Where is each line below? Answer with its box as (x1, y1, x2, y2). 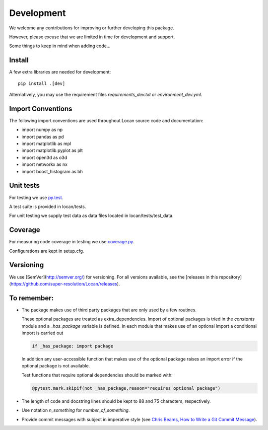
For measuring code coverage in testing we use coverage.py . (9, 239, 134, 245)
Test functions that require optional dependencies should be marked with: (21, 372, 173, 378)
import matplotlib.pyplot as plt (21, 147, 83, 153)
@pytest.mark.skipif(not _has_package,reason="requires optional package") (32, 385, 221, 391)
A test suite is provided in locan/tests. (9, 204, 86, 210)
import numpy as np (21, 127, 63, 133)
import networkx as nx (21, 161, 68, 167)
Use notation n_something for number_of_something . (21, 407, 130, 413)
